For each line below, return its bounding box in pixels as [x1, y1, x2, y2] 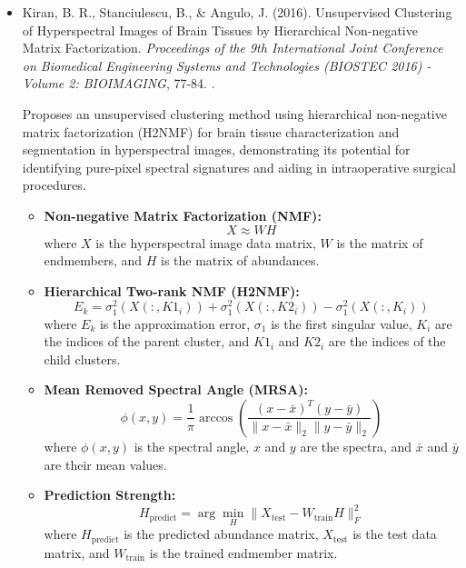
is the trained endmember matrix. [149, 543, 338, 562]
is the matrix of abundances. [161, 251, 320, 270]
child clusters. [44, 349, 121, 368]
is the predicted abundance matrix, [124, 524, 319, 543]
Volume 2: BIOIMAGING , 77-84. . [22, 74, 215, 93]
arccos [198, 411, 233, 424]
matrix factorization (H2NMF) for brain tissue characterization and [22, 122, 400, 141]
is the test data [352, 524, 437, 543]
